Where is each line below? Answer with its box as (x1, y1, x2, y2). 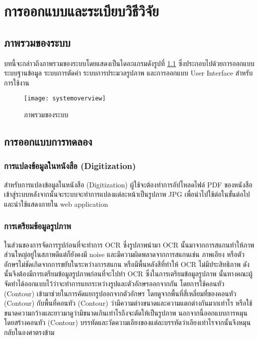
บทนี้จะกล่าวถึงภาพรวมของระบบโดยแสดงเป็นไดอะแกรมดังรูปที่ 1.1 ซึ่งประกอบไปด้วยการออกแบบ (4, 58, 255, 68)
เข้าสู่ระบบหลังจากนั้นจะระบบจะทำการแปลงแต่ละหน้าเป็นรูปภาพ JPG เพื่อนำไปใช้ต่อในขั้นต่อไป (4, 189, 250, 199)
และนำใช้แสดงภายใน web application (4, 198, 108, 209)
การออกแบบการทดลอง (4, 134, 92, 149)
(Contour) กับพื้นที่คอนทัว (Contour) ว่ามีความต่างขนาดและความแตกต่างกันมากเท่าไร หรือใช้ (4, 298, 253, 308)
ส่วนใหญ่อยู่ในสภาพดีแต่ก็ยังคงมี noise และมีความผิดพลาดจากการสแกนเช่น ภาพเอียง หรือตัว (4, 249, 245, 259)
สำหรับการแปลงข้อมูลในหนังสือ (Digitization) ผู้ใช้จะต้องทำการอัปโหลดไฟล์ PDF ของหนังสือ (4, 179, 253, 189)
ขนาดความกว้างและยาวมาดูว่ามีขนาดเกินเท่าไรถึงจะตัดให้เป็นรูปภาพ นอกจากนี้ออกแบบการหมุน (4, 307, 248, 318)
